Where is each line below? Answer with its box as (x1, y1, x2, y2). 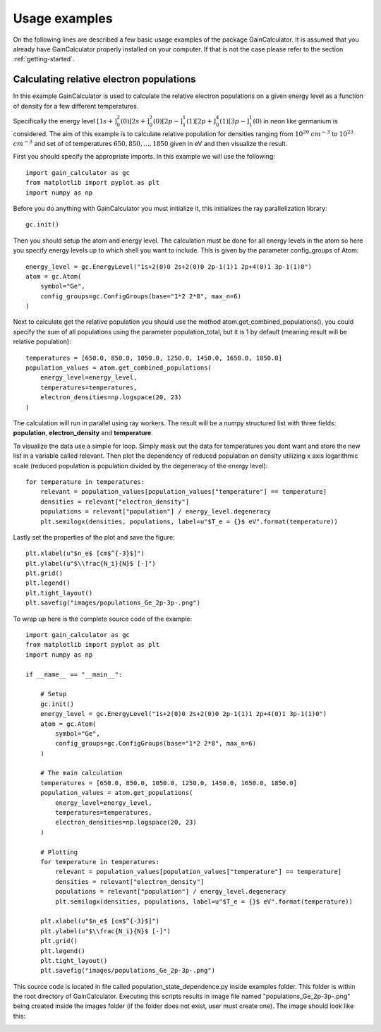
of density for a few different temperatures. (13, 102, 139, 110)
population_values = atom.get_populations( (40, 789, 193, 797)
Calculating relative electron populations (13, 73, 197, 85)
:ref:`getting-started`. (13, 55, 75, 63)
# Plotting (40, 848, 78, 856)
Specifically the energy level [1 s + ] (13, 116, 117, 125)
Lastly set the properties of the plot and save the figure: (13, 533, 176, 541)
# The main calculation (40, 769, 123, 777)
